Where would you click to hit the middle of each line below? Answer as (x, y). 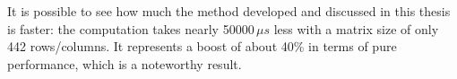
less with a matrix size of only (356, 28)
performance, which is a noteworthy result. (125, 63)
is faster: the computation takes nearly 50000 (131, 28)
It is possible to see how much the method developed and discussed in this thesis (229, 11)
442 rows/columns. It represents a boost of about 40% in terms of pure (202, 46)
